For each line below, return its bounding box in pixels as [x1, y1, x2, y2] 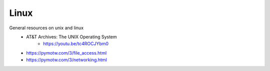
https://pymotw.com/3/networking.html [26, 57, 107, 63]
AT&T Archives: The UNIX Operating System [26, 34, 117, 40]
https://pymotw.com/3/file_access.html [26, 50, 107, 56]
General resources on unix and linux [9, 25, 84, 31]
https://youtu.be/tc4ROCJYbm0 [43, 41, 109, 47]
